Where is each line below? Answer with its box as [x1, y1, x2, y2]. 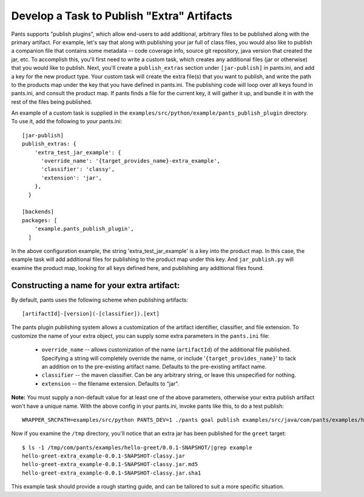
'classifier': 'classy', [41, 166, 115, 173]
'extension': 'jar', [41, 174, 103, 181]
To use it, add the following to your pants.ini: [11, 118, 123, 125]
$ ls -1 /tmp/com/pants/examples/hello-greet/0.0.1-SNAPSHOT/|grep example [22, 444, 252, 451]
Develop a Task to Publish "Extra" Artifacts [11, 9, 233, 22]
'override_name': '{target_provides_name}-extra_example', [41, 158, 221, 164]
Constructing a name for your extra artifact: [11, 280, 180, 291]
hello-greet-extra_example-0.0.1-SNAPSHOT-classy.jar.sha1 [22, 469, 201, 476]
